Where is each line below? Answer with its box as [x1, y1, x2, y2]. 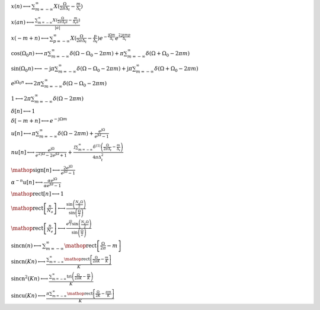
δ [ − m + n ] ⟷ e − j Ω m [11, 116, 68, 124]
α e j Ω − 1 [43, 181, 62, 188]
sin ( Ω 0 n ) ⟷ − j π [11, 65, 55, 73]
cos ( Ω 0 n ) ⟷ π [11, 50, 48, 58]
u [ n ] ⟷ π [11, 130, 36, 136]
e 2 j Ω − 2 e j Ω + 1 [36, 152, 68, 158]
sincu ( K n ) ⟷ [11, 292, 46, 299]
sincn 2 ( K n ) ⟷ [11, 274, 49, 282]
